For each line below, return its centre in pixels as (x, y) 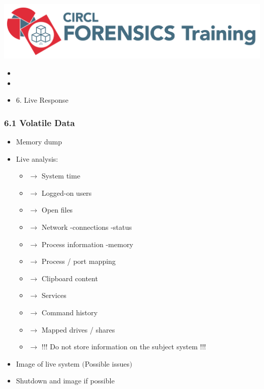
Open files (57, 210)
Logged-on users (67, 192)
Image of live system (48, 363)
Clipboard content (70, 278)
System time (61, 176)
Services (54, 295)
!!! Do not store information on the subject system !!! (124, 347)
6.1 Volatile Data (40, 122)
